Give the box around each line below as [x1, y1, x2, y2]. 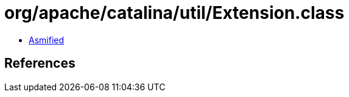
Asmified [29, 34, 65, 45]
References [4, 56, 76, 71]
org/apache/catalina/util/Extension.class [4, 2, 345, 23]
